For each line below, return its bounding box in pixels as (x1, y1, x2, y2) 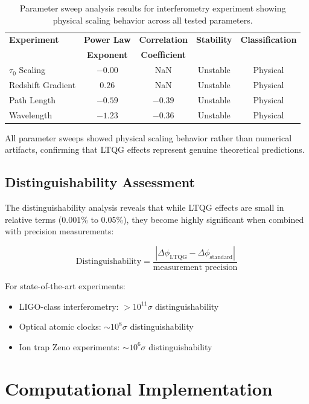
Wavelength (9, 108, 53, 121)
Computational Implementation (5, 376, 273, 400)
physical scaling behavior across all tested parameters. (53, 13, 253, 26)
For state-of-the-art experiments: (5, 279, 126, 292)
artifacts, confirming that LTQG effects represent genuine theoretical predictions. (5, 143, 305, 156)
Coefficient (141, 48, 186, 61)
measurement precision (153, 263, 238, 272)
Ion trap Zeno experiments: (19, 340, 120, 353)
